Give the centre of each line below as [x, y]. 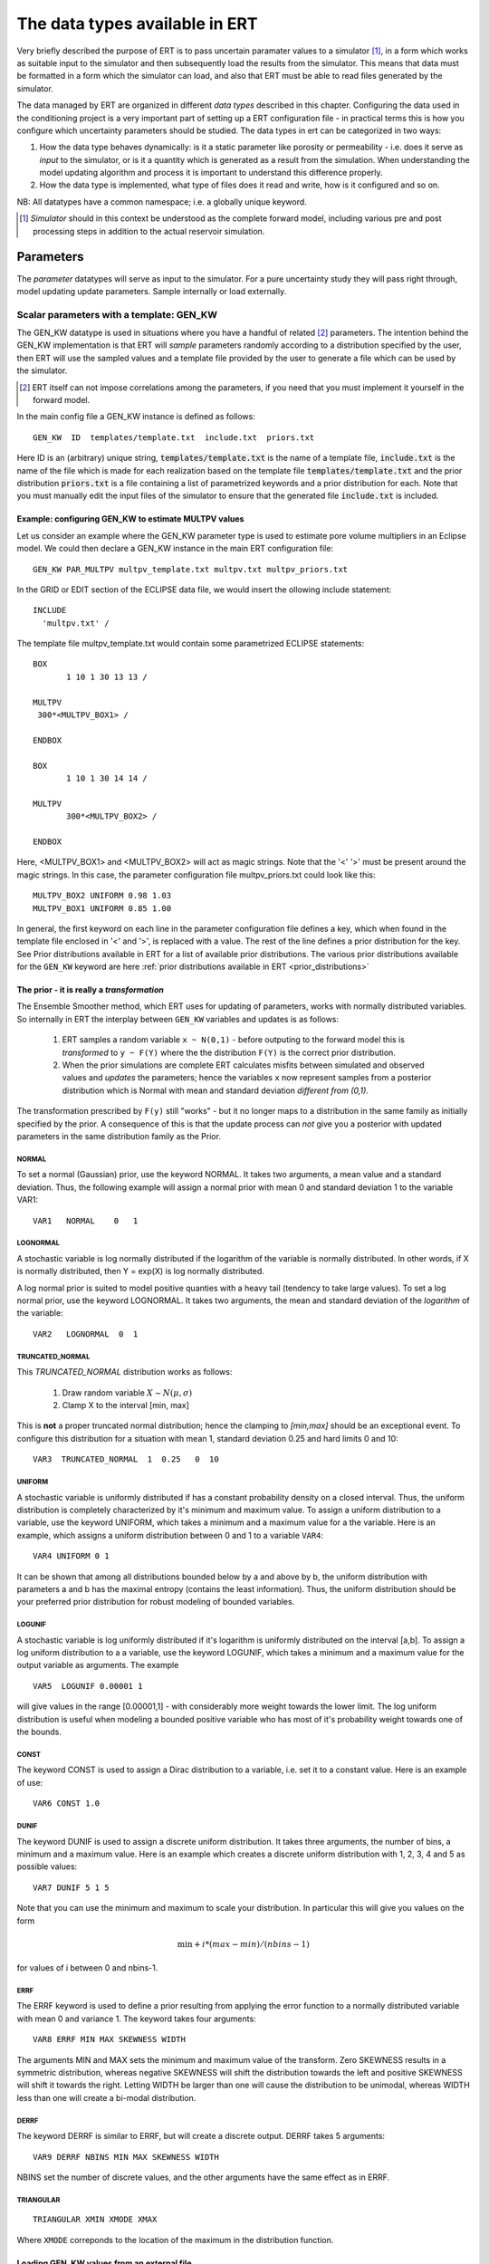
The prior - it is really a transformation [91, 990]
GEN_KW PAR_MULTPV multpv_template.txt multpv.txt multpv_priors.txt [191, 569]
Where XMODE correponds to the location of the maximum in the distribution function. [175, 2240]
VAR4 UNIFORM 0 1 [71, 1556]
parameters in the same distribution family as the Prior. [119, 1136]
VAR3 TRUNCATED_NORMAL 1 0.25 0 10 [126, 1459]
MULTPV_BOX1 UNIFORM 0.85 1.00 [102, 908]
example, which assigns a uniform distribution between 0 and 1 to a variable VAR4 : [170, 1535]
